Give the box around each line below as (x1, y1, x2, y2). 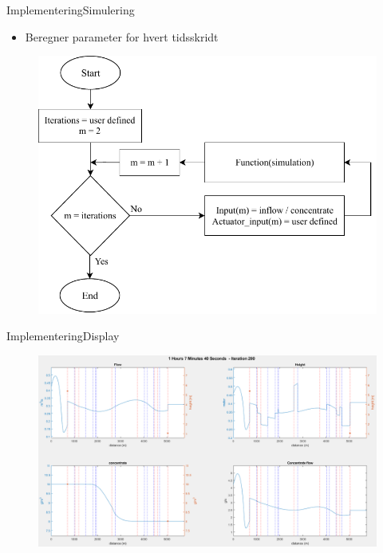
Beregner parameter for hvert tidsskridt (25, 28, 219, 45)
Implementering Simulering (6, 2, 135, 18)
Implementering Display (6, 327, 120, 344)
